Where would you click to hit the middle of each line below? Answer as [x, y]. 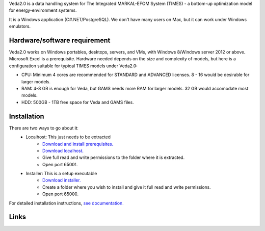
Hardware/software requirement [60, 40]
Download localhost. [63, 151]
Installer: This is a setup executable [61, 174]
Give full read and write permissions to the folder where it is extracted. [114, 157]
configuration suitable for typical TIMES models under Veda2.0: [73, 66]
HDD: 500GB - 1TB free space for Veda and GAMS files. [78, 102]
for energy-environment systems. [43, 10]
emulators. [20, 26]
